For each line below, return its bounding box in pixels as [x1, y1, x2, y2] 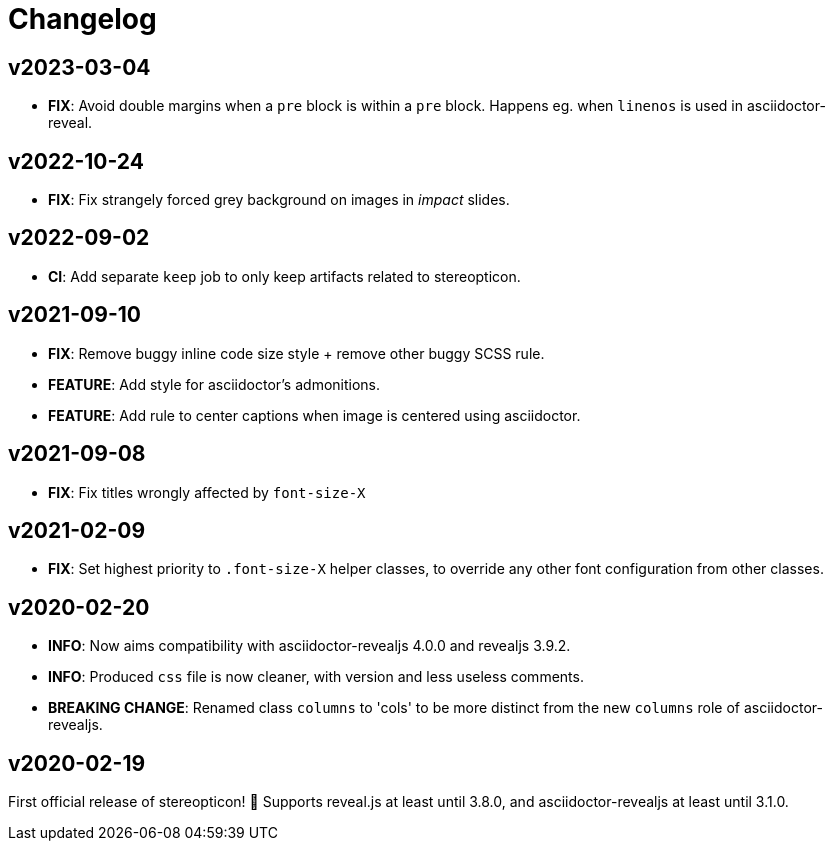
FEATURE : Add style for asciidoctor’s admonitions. [48, 375, 381, 393]
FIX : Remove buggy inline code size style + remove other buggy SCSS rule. [48, 344, 545, 362]
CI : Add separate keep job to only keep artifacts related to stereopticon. [48, 267, 521, 285]
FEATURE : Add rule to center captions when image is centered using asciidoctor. [48, 406, 581, 424]
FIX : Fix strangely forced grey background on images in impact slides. [48, 191, 510, 209]
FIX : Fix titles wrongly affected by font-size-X [48, 483, 366, 501]
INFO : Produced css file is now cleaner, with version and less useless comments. [48, 668, 584, 686]
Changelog [8, 2, 157, 36]
